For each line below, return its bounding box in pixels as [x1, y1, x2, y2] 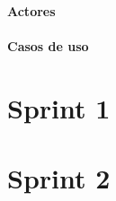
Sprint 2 [7, 159, 111, 196]
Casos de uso [7, 36, 89, 55]
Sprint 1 [7, 89, 111, 126]
